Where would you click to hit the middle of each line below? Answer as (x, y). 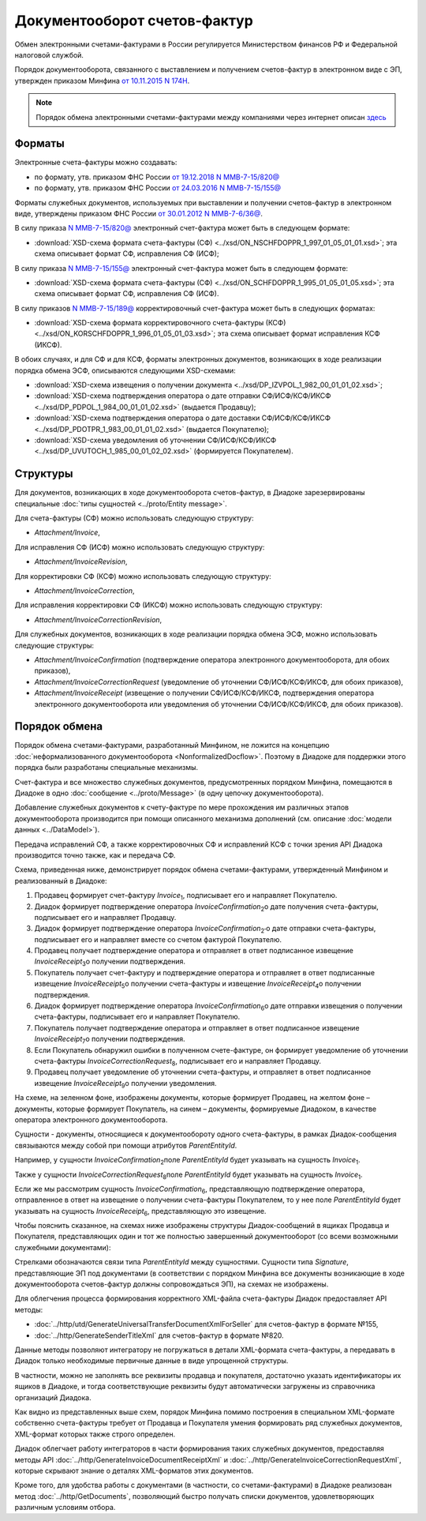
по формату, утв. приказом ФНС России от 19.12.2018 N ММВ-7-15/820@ (157, 177)
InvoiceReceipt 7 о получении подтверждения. (110, 1040)
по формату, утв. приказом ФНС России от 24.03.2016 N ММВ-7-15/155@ (158, 188)
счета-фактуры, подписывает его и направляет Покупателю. (137, 1017)
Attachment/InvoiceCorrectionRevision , (98, 619)
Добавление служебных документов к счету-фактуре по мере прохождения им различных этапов (182, 807)
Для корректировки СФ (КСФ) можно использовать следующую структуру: (143, 576)
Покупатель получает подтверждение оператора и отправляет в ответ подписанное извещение (197, 1027)
